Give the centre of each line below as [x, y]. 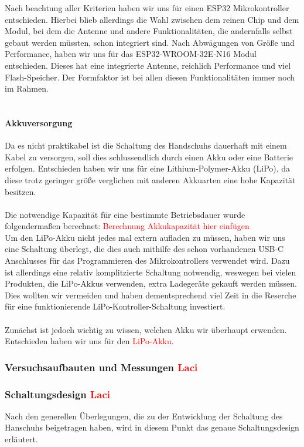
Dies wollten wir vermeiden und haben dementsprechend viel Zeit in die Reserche [151, 295]
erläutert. [21, 439]
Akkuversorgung [39, 122]
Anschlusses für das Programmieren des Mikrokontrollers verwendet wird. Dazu [147, 261]
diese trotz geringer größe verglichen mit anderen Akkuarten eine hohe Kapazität [150, 179]
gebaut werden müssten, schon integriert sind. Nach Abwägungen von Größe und [150, 42]
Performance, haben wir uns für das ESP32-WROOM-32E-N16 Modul [131, 54]
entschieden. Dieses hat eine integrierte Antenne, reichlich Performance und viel [148, 65]
